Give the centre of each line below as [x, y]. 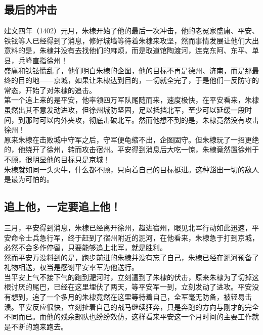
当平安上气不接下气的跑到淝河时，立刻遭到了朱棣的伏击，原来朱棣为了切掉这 [131, 277]
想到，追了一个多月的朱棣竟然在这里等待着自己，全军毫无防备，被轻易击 [131, 297]
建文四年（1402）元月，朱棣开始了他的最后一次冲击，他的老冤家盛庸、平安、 [131, 31]
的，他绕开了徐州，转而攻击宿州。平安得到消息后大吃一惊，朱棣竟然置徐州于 [131, 149]
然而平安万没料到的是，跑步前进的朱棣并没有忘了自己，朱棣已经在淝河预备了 [131, 257]
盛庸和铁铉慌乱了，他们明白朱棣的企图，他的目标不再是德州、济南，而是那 [128, 70]
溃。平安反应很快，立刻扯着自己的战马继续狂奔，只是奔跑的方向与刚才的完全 [131, 306]
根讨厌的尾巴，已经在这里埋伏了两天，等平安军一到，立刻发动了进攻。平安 [128, 287]
